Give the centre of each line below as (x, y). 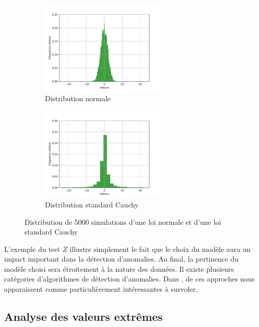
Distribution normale (78, 98)
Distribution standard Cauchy (92, 204)
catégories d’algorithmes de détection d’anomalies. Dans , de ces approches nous (129, 279)
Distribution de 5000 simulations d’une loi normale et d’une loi (123, 221)
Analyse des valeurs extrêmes (84, 317)
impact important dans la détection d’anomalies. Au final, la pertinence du (121, 259)
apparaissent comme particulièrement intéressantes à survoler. (101, 289)
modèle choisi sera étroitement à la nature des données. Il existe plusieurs (119, 268)
